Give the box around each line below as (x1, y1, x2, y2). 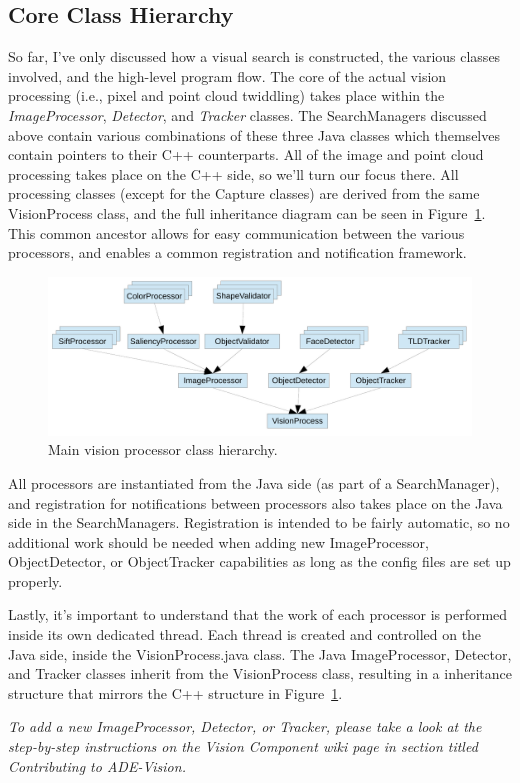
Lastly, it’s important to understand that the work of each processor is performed (8, 604, 508, 625)
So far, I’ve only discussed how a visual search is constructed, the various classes (8, 46, 501, 67)
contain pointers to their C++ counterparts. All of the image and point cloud (8, 144, 484, 165)
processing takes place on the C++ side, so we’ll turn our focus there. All (8, 163, 459, 184)
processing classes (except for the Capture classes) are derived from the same (8, 183, 480, 204)
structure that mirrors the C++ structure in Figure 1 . (8, 682, 343, 703)
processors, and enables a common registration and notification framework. (8, 242, 467, 263)
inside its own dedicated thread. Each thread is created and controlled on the (8, 624, 482, 645)
